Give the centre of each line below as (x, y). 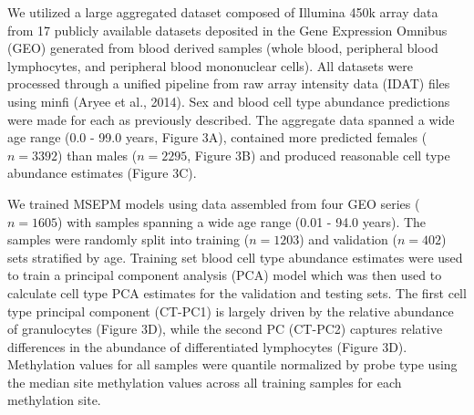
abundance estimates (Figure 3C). (102, 173)
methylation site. (54, 400)
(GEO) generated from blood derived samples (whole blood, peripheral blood (223, 48)
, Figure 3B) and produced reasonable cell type (319, 155)
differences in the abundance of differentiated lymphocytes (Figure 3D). (207, 346)
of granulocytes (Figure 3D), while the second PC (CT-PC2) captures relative (225, 329)
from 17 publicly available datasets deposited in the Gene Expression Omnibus (227, 30)
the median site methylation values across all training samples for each (205, 382)
